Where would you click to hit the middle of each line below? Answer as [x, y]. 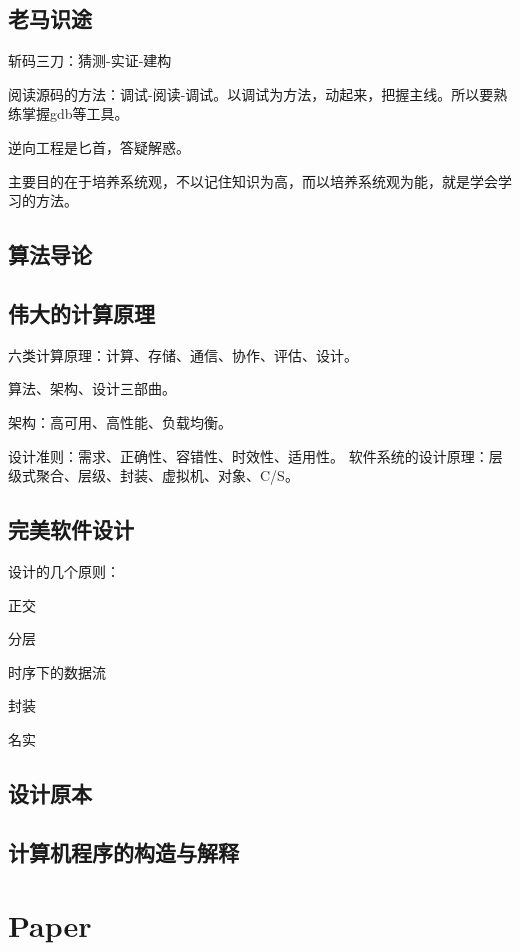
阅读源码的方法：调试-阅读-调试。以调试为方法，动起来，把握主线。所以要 [251, 93]
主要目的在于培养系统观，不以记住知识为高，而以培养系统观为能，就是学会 [253, 180]
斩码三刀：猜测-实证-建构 [90, 60]
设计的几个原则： [64, 570]
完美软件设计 [71, 529]
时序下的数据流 [57, 671]
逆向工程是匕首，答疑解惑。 [99, 146]
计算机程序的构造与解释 [123, 851]
